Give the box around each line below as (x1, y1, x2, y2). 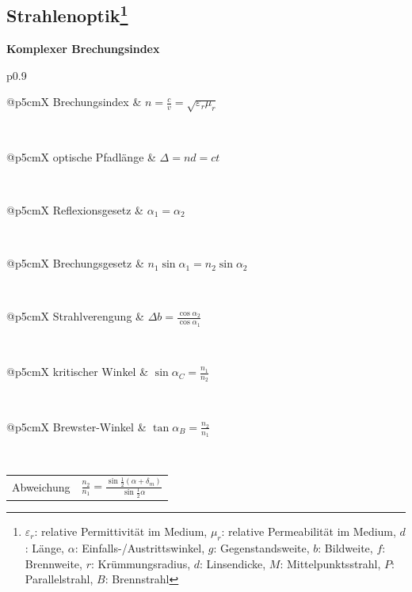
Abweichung (12, 478, 71, 495)
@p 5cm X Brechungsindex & (6, 93, 142, 110)
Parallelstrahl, (25, 571, 93, 587)
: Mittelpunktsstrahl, (280, 555, 381, 571)
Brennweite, (25, 555, 82, 571)
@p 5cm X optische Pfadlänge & (6, 148, 156, 165)
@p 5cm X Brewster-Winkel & (6, 418, 147, 435)
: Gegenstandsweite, (213, 539, 310, 556)
